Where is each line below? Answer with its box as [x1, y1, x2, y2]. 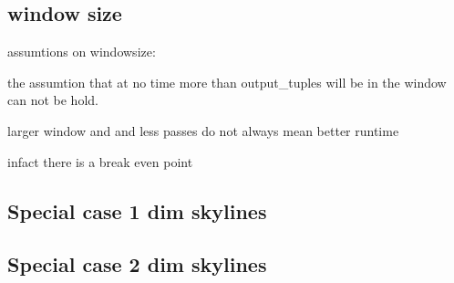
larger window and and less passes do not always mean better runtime [7, 121, 399, 140]
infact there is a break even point [7, 152, 193, 171]
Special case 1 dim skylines [7, 196, 267, 225]
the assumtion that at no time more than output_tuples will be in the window [7, 72, 447, 91]
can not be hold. [7, 90, 98, 110]
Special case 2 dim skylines [7, 250, 267, 278]
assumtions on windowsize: [7, 42, 156, 61]
